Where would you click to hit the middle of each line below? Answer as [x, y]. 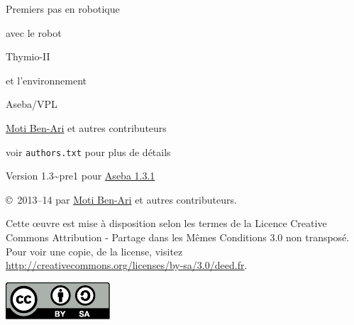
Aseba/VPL [32, 104]
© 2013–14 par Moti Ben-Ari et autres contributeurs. [121, 199]
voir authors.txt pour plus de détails [88, 152]
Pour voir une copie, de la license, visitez [94, 251]
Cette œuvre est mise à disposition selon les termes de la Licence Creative [166, 223]
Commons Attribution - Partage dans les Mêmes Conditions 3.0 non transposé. [178, 237]
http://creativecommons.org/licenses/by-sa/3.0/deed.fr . [127, 265]
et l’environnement [46, 80]
